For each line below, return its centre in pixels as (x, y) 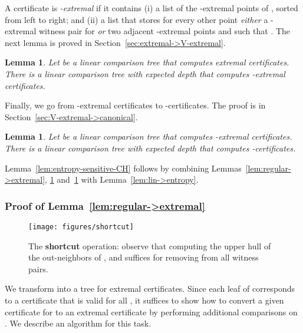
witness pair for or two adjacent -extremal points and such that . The (164, 31)
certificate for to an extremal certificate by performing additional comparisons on (151, 311)
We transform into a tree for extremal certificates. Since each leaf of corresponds (150, 289)
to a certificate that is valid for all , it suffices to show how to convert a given (144, 300)
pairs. (38, 268)
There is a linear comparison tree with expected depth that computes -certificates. (150, 148)
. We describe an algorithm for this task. (78, 323)
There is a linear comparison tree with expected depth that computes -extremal (145, 73)
